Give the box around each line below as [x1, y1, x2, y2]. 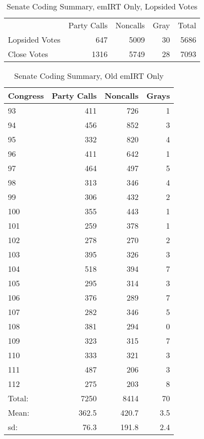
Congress [8, 90, 44, 101]
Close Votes [8, 48, 49, 60]
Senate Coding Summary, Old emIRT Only [14, 70, 164, 81]
